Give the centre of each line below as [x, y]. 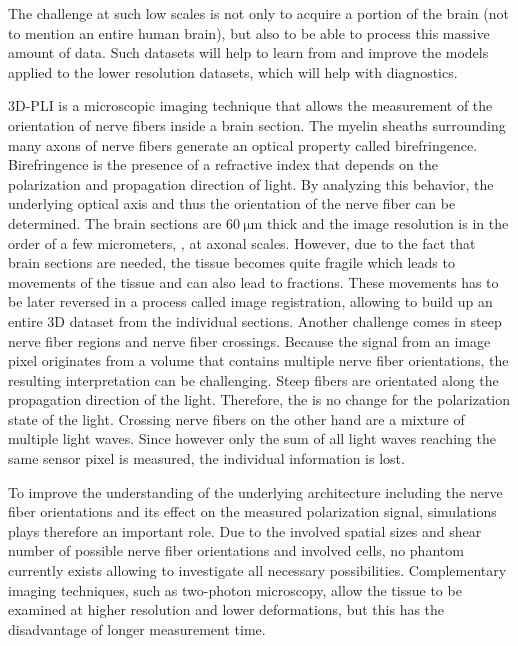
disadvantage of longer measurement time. [137, 628]
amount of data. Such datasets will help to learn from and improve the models [248, 52]
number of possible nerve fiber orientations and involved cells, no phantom [236, 550]
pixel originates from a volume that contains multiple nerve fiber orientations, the [258, 360]
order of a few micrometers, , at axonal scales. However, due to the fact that [242, 242]
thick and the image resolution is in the [387, 222]
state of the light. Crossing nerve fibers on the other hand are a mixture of [236, 418]
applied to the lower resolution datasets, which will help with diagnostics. [233, 71]
